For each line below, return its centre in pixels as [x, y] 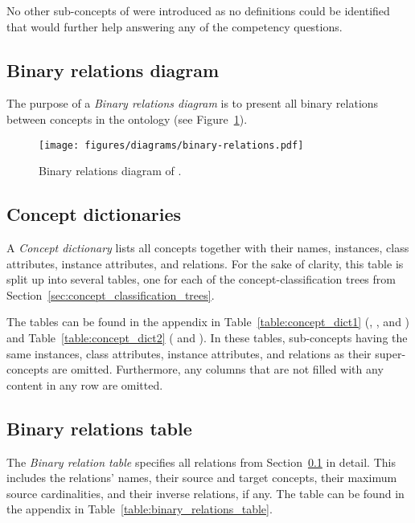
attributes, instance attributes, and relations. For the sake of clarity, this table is [205, 263]
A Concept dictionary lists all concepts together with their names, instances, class [208, 248]
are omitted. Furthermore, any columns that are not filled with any [218, 369]
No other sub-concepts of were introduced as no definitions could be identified [198, 10]
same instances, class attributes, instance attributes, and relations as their [189, 353]
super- [390, 353]
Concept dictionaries [94, 214]
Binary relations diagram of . [110, 171]
